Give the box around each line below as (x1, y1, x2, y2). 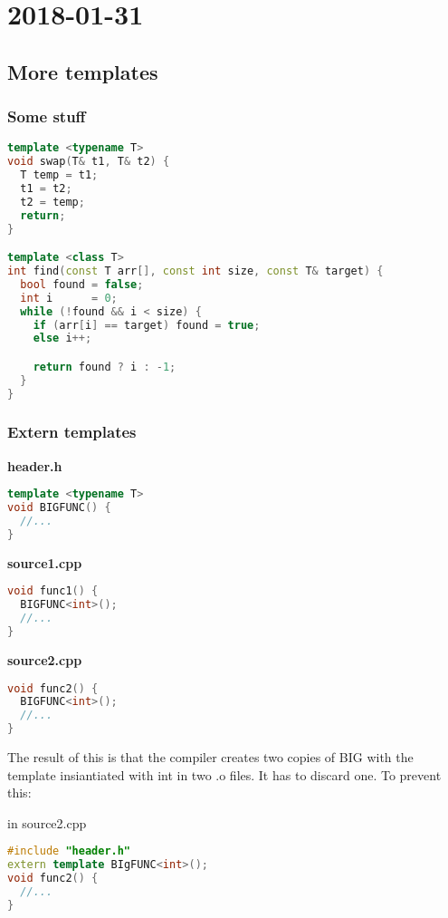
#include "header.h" (7, 845, 131, 858)
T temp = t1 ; (20, 169, 99, 182)
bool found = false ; (20, 277, 144, 291)
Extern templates (7, 420, 137, 443)
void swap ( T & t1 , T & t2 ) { (7, 155, 170, 169)
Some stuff (7, 105, 86, 128)
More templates (7, 57, 158, 85)
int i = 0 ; (20, 291, 118, 304)
